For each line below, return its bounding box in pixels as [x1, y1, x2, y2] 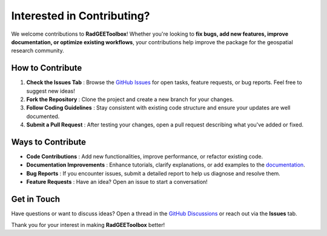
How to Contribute [11, 63, 82, 73]
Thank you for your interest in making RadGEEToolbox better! [11, 221, 165, 228]
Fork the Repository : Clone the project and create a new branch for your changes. [26, 96, 234, 103]
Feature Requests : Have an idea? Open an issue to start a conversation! [26, 179, 208, 186]
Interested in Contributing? [11, 9, 151, 22]
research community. [11, 47, 65, 54]
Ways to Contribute [11, 137, 86, 147]
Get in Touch [11, 194, 61, 205]
